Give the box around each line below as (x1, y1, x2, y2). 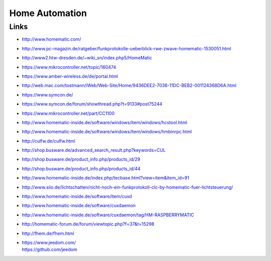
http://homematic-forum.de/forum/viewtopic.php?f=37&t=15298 (22, 221, 155, 227)
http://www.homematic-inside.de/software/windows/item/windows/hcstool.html (22, 119, 188, 125)
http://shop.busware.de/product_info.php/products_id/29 (22, 156, 141, 162)
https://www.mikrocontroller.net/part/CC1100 (22, 110, 115, 116)
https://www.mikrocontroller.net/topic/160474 (22, 64, 116, 70)
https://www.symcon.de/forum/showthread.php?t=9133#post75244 (22, 101, 163, 107)
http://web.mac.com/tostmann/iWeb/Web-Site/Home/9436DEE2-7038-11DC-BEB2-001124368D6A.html (22, 82, 237, 89)
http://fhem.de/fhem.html (22, 230, 75, 236)
